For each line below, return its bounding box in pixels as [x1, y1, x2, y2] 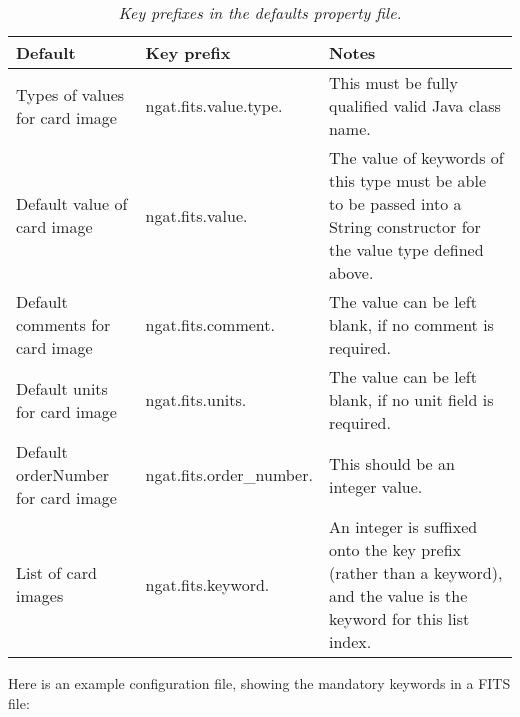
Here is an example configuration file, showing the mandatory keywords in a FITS [8, 673, 511, 693]
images [16, 584, 64, 607]
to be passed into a [328, 192, 462, 215]
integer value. [328, 474, 423, 498]
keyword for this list [328, 607, 470, 630]
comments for [16, 313, 111, 336]
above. [328, 261, 374, 284]
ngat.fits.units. [145, 388, 247, 411]
